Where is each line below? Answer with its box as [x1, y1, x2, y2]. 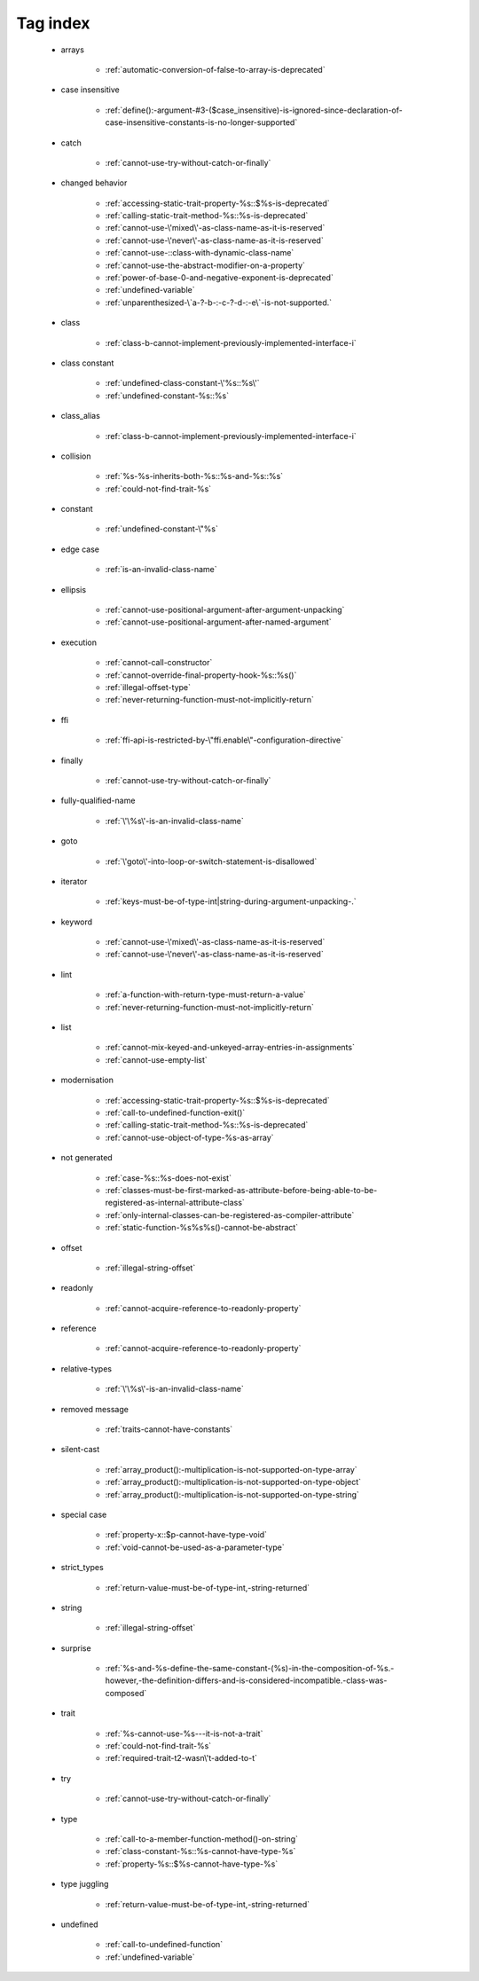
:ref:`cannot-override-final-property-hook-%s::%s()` [105, 670, 297, 680]
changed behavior [60, 177, 128, 188]
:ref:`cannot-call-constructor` [105, 657, 213, 668]
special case [60, 1509, 107, 1520]
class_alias [60, 411, 101, 421]
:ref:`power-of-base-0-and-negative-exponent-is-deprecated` [105, 272, 334, 283]
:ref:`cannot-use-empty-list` [105, 1054, 208, 1065]
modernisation [60, 1074, 114, 1086]
